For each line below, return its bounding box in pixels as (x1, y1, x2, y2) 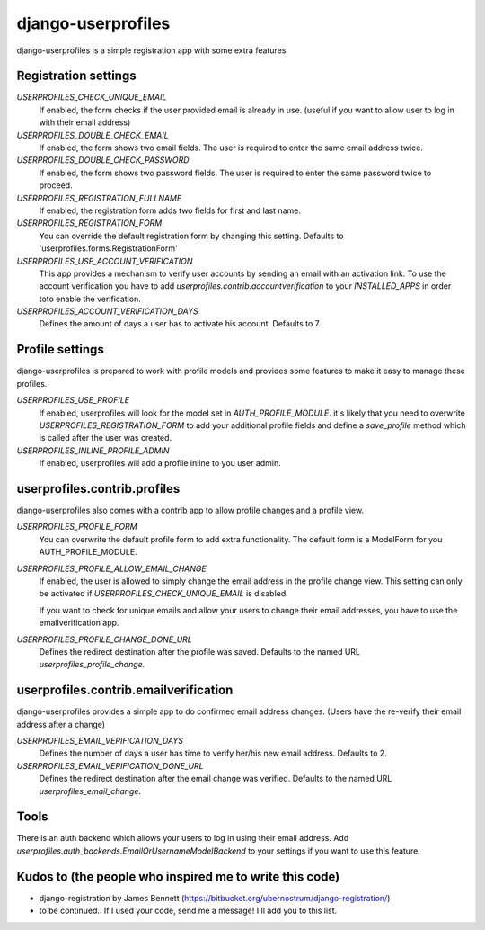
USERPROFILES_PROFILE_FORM (16, 522, 138, 532)
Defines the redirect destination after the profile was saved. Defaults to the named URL (39, 646, 361, 657)
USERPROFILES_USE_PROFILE (16, 395, 130, 406)
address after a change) (16, 719, 106, 729)
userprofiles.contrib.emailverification (16, 683, 234, 698)
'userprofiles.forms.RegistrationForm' (39, 243, 179, 254)
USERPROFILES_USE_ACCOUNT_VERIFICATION (16, 255, 193, 266)
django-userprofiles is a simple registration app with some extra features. (16, 45, 289, 56)
